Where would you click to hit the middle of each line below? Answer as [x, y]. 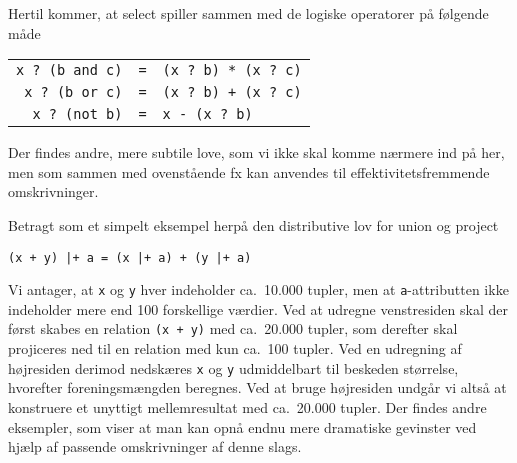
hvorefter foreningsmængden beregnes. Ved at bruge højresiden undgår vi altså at [257, 387]
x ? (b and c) [69, 70]
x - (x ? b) [207, 114]
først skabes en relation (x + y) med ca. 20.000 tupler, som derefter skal [233, 328]
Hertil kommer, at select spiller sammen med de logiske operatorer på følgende [248, 13]
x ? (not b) [77, 114]
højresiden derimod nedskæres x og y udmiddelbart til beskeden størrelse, [233, 367]
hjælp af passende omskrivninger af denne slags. [155, 446]
